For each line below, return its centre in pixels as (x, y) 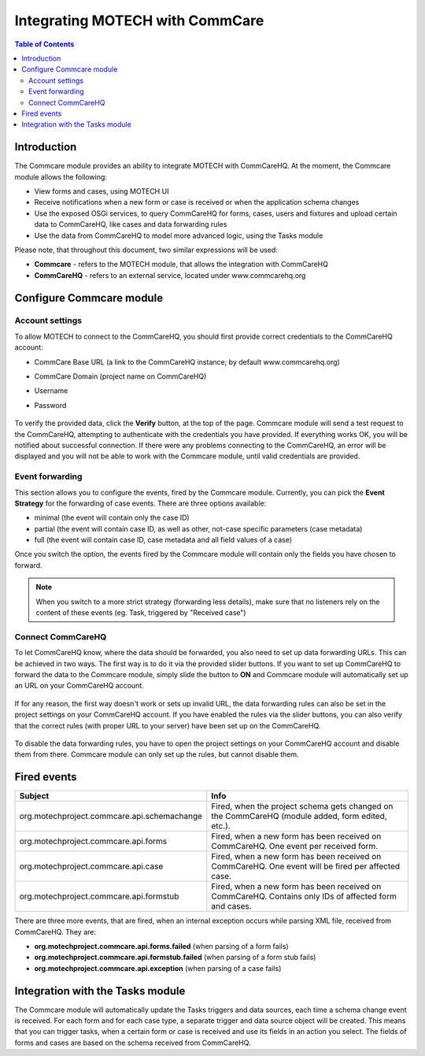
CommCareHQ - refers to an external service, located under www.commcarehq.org (170, 275)
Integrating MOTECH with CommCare (139, 20)
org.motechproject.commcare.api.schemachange (111, 817)
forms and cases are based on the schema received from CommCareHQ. (133, 1043)
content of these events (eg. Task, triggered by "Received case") (141, 613)
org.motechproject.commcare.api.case (91, 866)
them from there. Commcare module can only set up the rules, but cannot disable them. (157, 754)
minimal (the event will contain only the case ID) (112, 518)
